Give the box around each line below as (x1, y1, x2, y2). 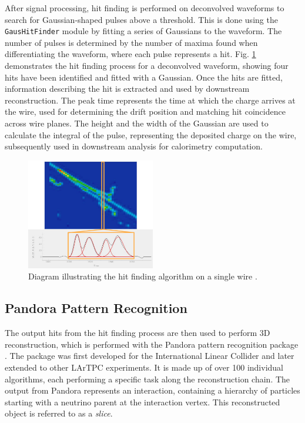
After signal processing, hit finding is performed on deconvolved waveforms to (5, 2, 284, 14)
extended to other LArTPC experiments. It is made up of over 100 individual (5, 361, 283, 373)
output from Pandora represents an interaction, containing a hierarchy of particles (5, 384, 300, 397)
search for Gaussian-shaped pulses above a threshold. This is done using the (5, 13, 278, 25)
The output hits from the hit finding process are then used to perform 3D (5, 327, 270, 339)
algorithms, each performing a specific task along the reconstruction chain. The (5, 372, 290, 385)
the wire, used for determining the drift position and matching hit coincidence (5, 105, 286, 118)
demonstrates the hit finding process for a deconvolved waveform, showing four (5, 59, 289, 72)
